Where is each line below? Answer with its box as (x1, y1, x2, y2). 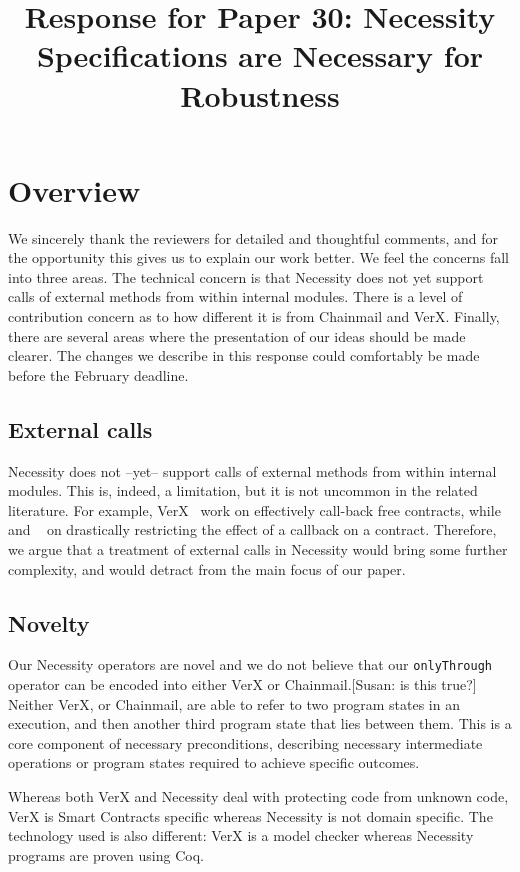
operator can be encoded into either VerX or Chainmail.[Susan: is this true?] (8, 674, 477, 695)
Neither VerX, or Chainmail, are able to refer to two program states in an (8, 693, 460, 714)
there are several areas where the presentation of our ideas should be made (8, 325, 466, 346)
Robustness (180, 74, 340, 115)
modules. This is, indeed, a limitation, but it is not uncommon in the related (8, 480, 478, 501)
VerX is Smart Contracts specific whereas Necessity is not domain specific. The (8, 805, 493, 826)
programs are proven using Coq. (8, 844, 204, 865)
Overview (8, 169, 141, 210)
